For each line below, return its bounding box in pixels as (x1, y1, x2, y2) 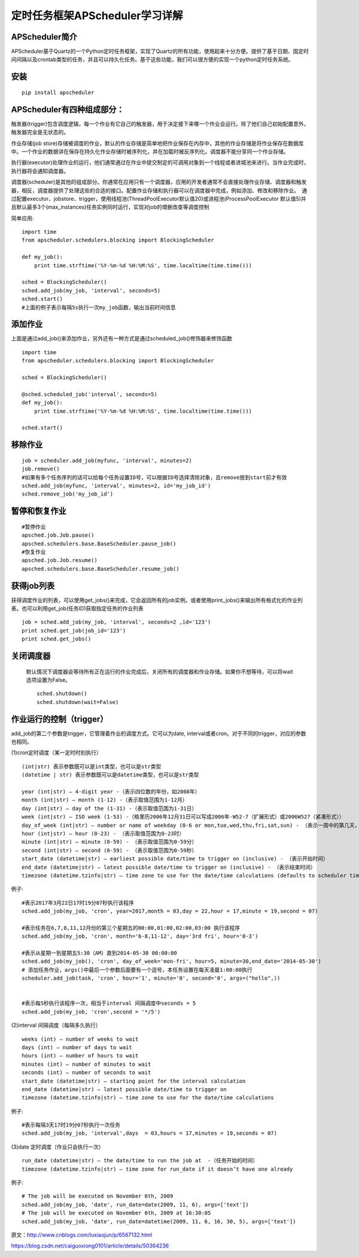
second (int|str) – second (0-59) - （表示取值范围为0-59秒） (22, 847, 197, 854)
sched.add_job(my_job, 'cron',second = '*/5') (22, 1008, 161, 1015)
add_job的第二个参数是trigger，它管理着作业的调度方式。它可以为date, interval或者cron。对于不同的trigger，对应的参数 (11, 730, 306, 737)
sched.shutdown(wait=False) (36, 699, 119, 705)
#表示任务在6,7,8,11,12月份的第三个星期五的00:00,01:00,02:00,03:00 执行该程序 (22, 924, 241, 931)
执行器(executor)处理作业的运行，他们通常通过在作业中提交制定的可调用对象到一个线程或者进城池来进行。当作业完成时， (11, 159, 309, 166)
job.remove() (22, 466, 60, 473)
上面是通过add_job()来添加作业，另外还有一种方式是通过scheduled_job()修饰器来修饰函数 (11, 335, 233, 342)
